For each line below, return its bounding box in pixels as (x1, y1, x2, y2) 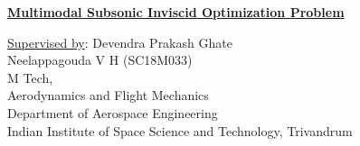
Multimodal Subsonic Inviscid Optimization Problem (7, 3, 345, 21)
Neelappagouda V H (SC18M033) (7, 50, 193, 69)
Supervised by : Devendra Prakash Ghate (7, 32, 232, 51)
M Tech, (7, 68, 53, 87)
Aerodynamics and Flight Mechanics (7, 86, 209, 105)
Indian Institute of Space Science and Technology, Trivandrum (7, 121, 353, 140)
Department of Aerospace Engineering (7, 103, 218, 122)
